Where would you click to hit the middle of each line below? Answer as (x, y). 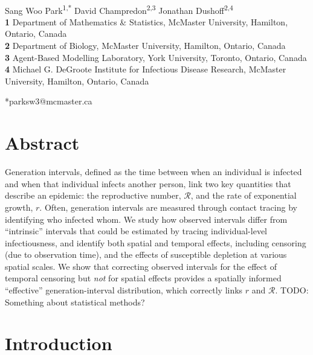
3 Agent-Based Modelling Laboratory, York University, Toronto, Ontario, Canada (156, 57)
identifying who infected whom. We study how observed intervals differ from (146, 219)
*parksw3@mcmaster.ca (49, 101)
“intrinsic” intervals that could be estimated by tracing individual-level (136, 231)
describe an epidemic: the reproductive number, (93, 195)
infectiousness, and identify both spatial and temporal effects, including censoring (156, 242)
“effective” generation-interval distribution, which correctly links (124, 290)
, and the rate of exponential (244, 195)
